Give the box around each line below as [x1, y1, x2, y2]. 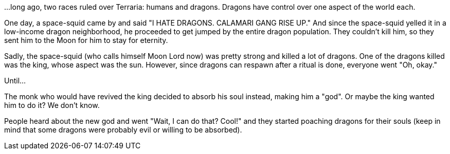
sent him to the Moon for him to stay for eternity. [4, 36, 168, 45]
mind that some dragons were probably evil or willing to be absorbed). [4, 125, 242, 134]
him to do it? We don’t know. [4, 101, 100, 109]
